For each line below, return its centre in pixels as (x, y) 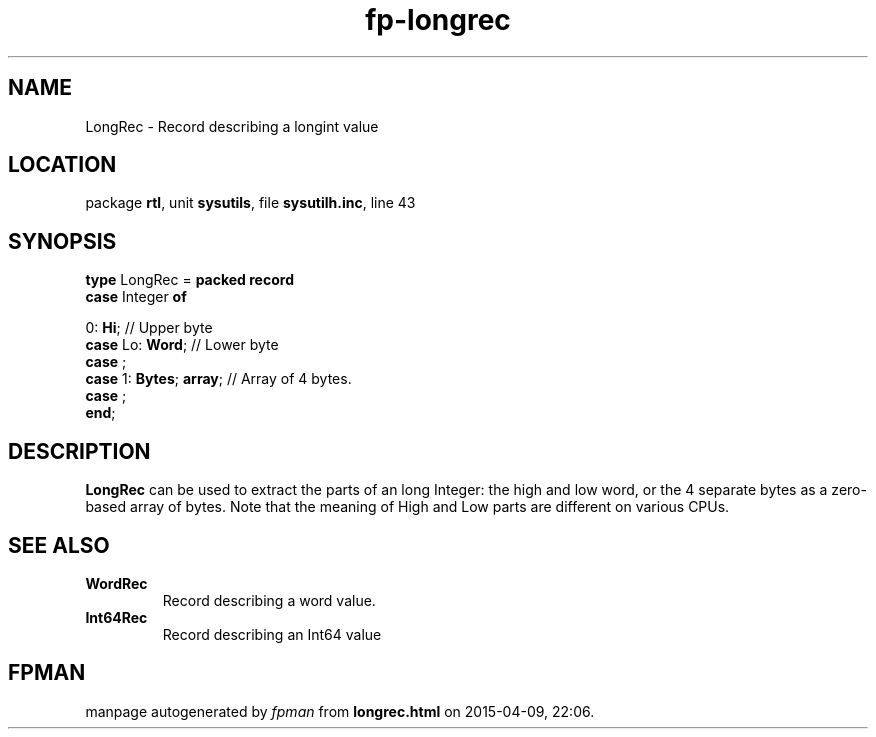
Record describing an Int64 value (272, 634)
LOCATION (62, 165)
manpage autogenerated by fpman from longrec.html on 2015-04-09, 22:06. (340, 711)
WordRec (116, 583)
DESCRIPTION (79, 451)
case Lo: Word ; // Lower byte (182, 345)
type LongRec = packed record (189, 280)
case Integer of (136, 297)
